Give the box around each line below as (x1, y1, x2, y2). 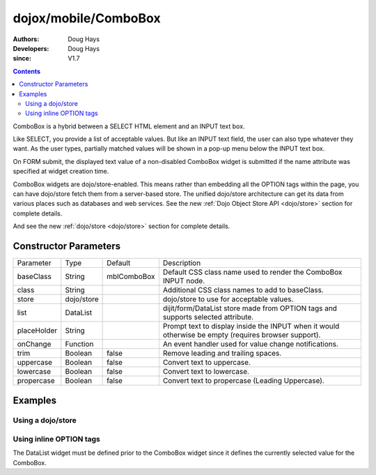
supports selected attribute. (162, 312, 254, 322)
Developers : (13, 44, 49, 52)
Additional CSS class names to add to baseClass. (162, 285, 324, 295)
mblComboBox (107, 272, 155, 282)
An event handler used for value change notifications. (162, 339, 339, 349)
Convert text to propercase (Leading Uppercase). (162, 376, 325, 386)
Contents (13, 67, 41, 75)
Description (162, 258, 201, 268)
